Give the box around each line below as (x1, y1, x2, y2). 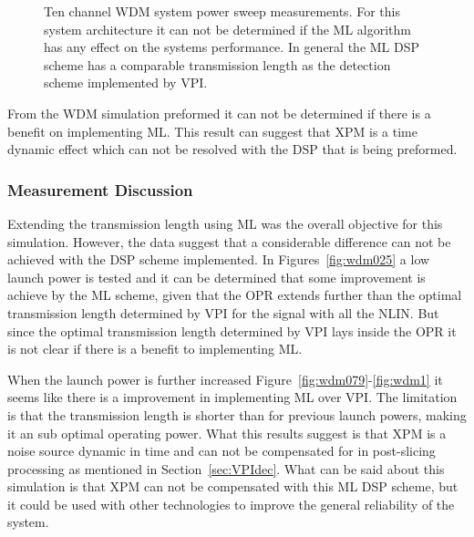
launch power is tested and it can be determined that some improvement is (7, 267, 426, 286)
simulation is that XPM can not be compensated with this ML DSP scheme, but (7, 477, 459, 496)
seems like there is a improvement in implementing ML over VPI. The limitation (7, 387, 458, 407)
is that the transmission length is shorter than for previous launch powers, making (7, 405, 467, 424)
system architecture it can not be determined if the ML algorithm (44, 19, 411, 38)
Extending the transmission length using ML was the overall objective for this (7, 213, 443, 232)
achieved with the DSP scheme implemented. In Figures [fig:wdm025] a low (7, 250, 430, 269)
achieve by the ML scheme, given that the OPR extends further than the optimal (7, 285, 462, 305)
